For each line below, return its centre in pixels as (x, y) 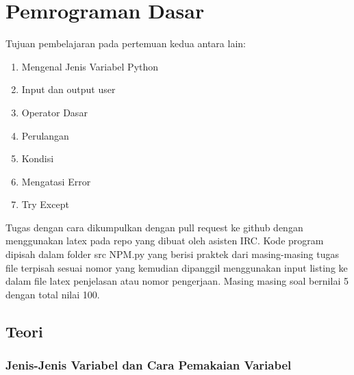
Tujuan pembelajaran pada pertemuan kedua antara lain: (126, 43)
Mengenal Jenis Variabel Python (90, 66)
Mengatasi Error (56, 181)
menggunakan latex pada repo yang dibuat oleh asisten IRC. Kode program (165, 241)
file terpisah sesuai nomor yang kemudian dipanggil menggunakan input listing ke (177, 267)
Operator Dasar (54, 112)
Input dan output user (68, 89)
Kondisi (38, 158)
